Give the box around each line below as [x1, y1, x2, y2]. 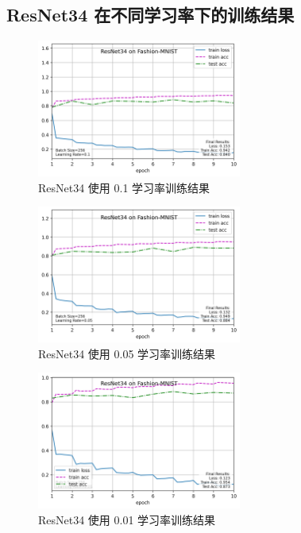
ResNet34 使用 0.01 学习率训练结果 [38, 511, 216, 527]
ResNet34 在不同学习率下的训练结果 [6, 2, 295, 27]
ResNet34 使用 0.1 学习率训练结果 [38, 179, 210, 195]
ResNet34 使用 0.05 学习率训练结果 [38, 345, 216, 361]
